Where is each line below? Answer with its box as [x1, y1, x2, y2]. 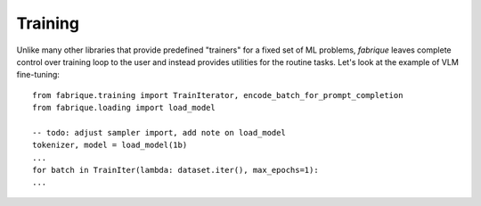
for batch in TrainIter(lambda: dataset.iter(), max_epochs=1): [32, 165, 320, 176]
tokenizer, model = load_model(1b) [32, 140, 188, 151]
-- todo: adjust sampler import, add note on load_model [32, 128, 287, 137]
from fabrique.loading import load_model [32, 103, 216, 113]
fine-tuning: [16, 70, 60, 80]
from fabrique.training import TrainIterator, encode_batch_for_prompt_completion [32, 90, 404, 100]
